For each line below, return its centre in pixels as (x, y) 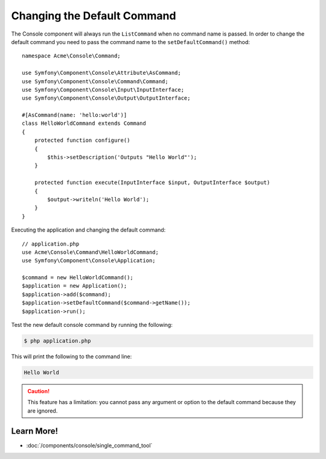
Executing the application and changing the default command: (88, 230)
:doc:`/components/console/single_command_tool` (89, 445)
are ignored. (43, 411)
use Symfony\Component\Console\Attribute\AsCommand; (101, 73)
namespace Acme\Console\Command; (71, 56)
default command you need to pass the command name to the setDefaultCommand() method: (131, 42)
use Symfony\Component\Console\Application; (89, 261)
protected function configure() (82, 141)
